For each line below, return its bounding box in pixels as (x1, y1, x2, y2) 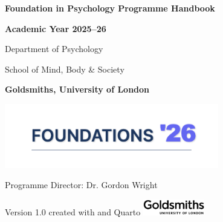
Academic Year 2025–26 (5, 22, 106, 34)
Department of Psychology (5, 42, 103, 55)
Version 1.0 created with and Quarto (5, 205, 141, 218)
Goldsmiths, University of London (5, 83, 150, 96)
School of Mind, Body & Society (5, 62, 124, 75)
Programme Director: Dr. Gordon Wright (5, 178, 158, 191)
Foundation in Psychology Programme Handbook (5, 2, 215, 14)
